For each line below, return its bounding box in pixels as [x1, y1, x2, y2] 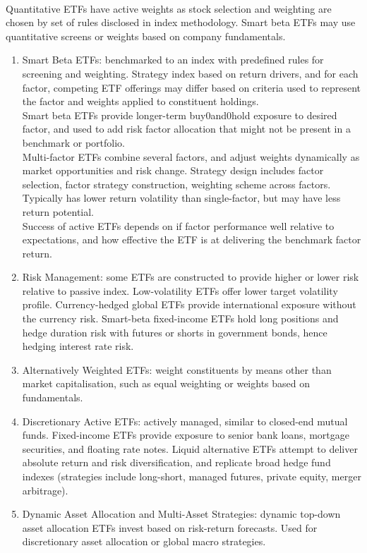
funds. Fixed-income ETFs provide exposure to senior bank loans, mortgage [22, 427, 349, 442]
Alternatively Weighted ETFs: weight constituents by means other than [22, 362, 332, 377]
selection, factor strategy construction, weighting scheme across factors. [22, 176, 331, 191]
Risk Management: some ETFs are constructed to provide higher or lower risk [22, 269, 359, 284]
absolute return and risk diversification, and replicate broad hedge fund [22, 455, 331, 470]
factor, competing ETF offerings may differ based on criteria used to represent [22, 80, 361, 95]
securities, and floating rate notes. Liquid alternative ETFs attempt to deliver [22, 441, 358, 456]
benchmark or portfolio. [22, 135, 126, 150]
